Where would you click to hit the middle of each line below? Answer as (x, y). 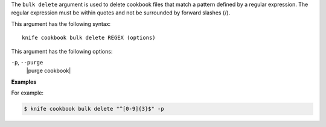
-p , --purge (27, 62)
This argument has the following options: (62, 51)
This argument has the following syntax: (61, 23)
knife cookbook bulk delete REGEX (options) (89, 38)
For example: (27, 93)
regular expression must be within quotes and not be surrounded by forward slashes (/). (121, 13)
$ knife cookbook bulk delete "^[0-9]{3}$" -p (94, 109)
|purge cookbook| (49, 71)
